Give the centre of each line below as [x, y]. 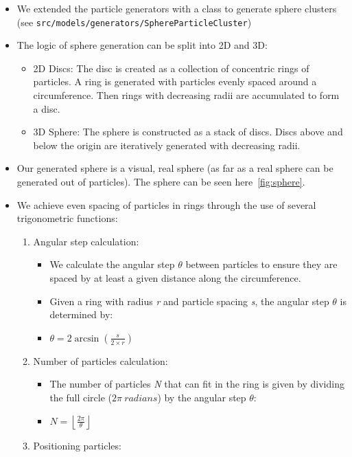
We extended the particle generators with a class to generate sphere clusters [177, 8]
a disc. [47, 108]
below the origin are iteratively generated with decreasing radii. [167, 145]
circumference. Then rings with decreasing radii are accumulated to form [186, 95]
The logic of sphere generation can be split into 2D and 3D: [142, 45]
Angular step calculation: [86, 241]
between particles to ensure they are [261, 264]
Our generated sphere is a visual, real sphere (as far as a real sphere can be [175, 168]
